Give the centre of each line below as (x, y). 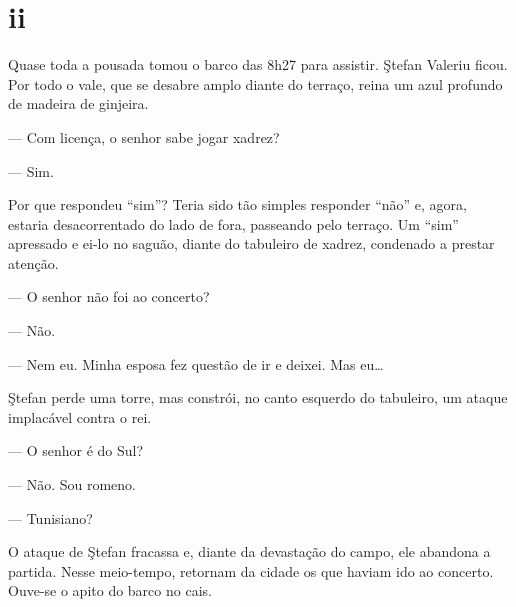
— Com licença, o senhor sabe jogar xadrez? (144, 136)
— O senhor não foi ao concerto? (109, 296)
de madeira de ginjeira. (78, 103)
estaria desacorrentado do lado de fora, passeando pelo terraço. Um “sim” (233, 223)
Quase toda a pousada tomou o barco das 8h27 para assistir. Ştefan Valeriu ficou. (258, 64)
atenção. (33, 262)
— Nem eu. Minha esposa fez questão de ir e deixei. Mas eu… (196, 363)
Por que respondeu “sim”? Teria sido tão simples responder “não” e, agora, (237, 204)
